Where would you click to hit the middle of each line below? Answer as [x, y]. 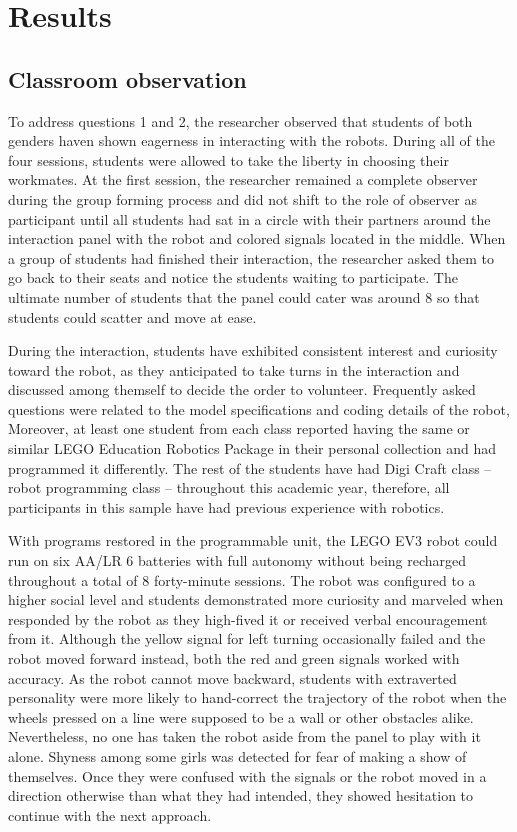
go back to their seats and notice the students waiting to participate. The [233, 277]
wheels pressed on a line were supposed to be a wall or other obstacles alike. [241, 716]
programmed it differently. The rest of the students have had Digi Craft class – [250, 467]
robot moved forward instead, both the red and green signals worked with [234, 658]
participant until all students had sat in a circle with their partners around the [249, 218]
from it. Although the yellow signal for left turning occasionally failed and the [247, 638]
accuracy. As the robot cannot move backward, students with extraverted [232, 677]
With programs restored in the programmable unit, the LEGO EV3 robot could [253, 540]
